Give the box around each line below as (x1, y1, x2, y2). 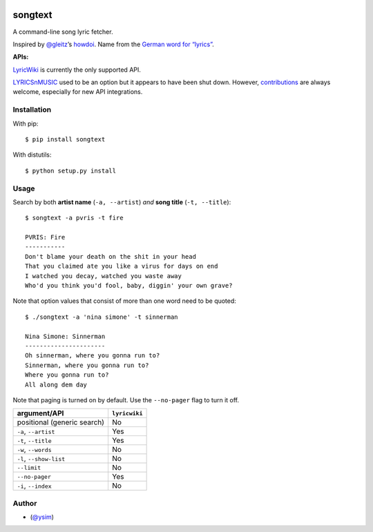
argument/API (17, 408, 64, 418)
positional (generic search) (17, 417, 105, 427)
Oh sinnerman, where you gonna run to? (25, 352, 160, 359)
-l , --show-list (17, 454, 66, 464)
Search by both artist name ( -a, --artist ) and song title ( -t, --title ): (12, 197, 231, 206)
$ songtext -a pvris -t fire (25, 214, 124, 222)
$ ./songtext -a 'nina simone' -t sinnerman (25, 313, 179, 321)
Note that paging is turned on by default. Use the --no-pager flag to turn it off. (12, 395, 240, 404)
